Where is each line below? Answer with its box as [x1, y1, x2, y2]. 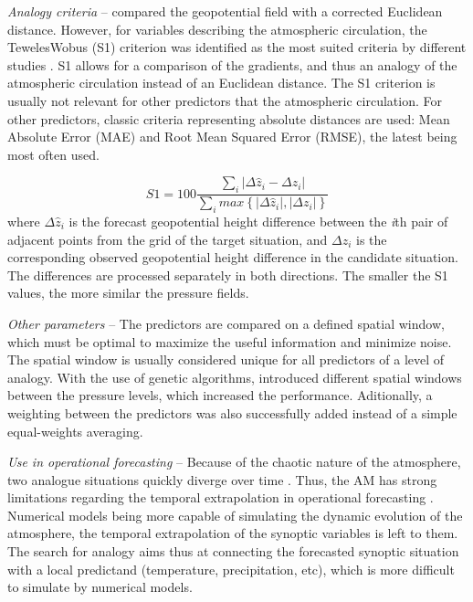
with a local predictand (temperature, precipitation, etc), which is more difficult [7, 559, 455, 578]
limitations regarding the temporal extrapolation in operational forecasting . [7, 488, 434, 507]
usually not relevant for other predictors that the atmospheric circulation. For [7, 90, 442, 110]
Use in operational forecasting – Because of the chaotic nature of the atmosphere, [7, 452, 461, 471]
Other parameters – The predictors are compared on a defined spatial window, [7, 313, 445, 333]
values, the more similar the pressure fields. [7, 283, 249, 302]
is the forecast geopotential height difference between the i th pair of [68, 211, 448, 230]
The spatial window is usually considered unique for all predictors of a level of [7, 350, 445, 369]
